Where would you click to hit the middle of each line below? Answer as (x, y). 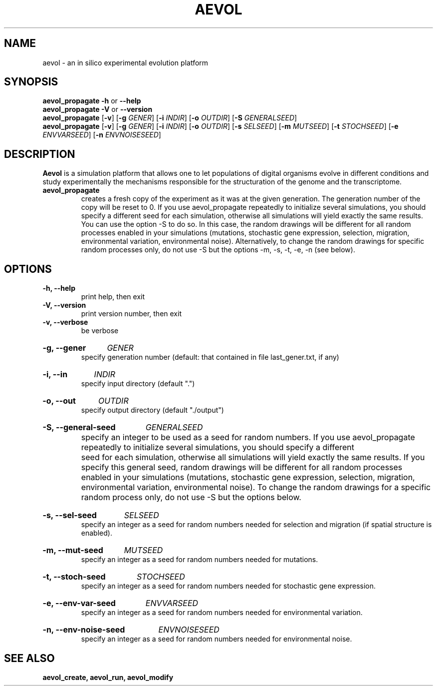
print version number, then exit (131, 314)
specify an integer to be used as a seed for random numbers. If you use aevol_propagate (248, 437)
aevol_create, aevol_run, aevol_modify (108, 677)
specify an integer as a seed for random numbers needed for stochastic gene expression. (228, 586)
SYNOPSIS (31, 82)
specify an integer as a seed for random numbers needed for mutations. (200, 560)
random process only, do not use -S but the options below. (191, 497)
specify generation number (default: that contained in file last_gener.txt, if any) (210, 357)
